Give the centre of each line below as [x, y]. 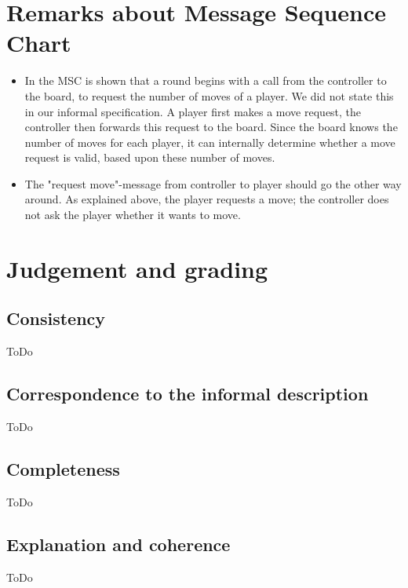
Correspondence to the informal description [188, 394]
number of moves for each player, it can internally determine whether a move [210, 142]
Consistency [56, 318]
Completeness [63, 469]
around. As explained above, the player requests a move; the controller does [207, 199]
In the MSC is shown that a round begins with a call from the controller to [206, 80]
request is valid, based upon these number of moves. [150, 157]
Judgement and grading [137, 268]
